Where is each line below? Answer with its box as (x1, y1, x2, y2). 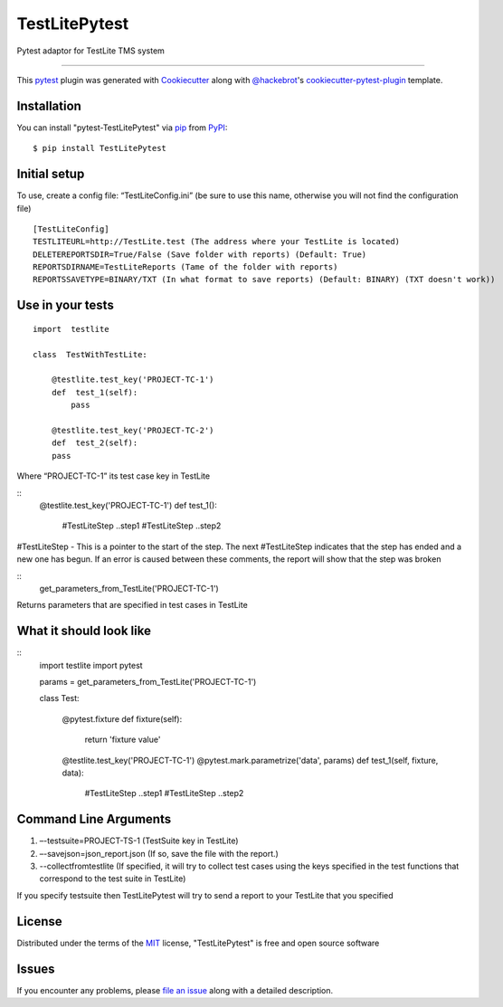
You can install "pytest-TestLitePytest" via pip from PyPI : (16, 122, 228, 133)
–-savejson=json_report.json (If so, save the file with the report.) (39, 848, 280, 859)
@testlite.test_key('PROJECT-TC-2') (51, 425, 214, 436)
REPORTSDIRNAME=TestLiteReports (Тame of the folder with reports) (33, 262, 338, 272)
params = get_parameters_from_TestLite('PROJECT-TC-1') (39, 677, 257, 687)
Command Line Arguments (16, 812, 172, 827)
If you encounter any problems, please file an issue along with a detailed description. (16, 984, 334, 995)
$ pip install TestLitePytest (33, 143, 167, 154)
